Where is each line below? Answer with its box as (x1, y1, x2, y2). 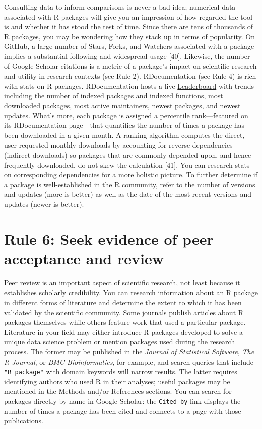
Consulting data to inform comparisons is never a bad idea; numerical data (4, 2, 236, 12)
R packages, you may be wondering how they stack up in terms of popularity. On (4, 31, 255, 41)
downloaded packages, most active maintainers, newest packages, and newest (4, 100, 241, 110)
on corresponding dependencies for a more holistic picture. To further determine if (4, 169, 258, 180)
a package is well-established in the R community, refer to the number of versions (4, 179, 255, 189)
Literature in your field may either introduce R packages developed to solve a (4, 326, 243, 337)
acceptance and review (4, 248, 164, 268)
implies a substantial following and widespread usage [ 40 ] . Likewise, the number (4, 50, 250, 61)
